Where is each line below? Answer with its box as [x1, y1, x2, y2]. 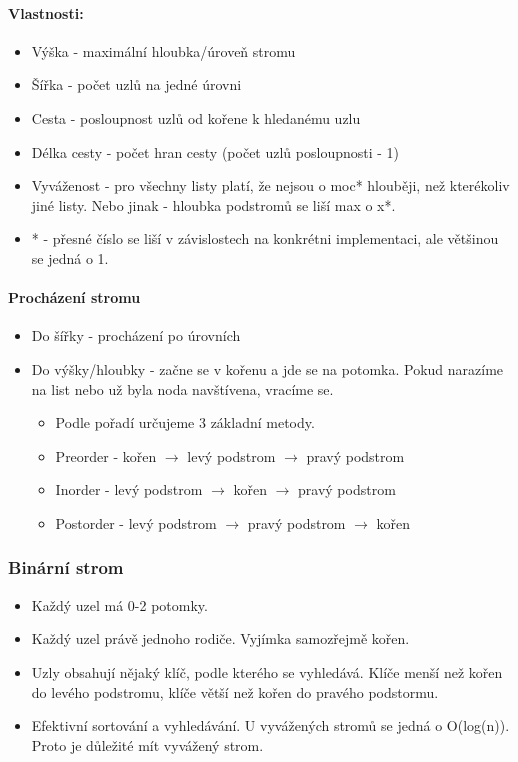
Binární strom [8, 555, 124, 580]
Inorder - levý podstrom [55, 479, 203, 500]
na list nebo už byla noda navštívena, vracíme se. [31, 378, 334, 399]
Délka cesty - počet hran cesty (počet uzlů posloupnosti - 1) [31, 141, 400, 162]
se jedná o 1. [31, 247, 109, 268]
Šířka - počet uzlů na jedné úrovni [31, 74, 242, 95]
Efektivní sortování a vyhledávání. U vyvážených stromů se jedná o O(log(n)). [31, 715, 510, 736]
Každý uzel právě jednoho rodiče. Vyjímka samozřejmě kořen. [31, 628, 410, 649]
